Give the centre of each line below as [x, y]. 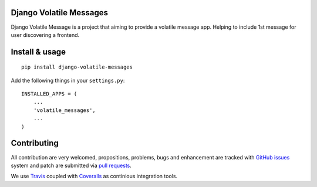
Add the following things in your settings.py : [68, 80]
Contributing [35, 143]
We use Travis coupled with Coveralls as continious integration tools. [94, 176]
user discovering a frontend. [45, 35]
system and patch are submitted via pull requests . [71, 165]
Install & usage [38, 52]
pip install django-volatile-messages [77, 67]
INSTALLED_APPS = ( [49, 94]
